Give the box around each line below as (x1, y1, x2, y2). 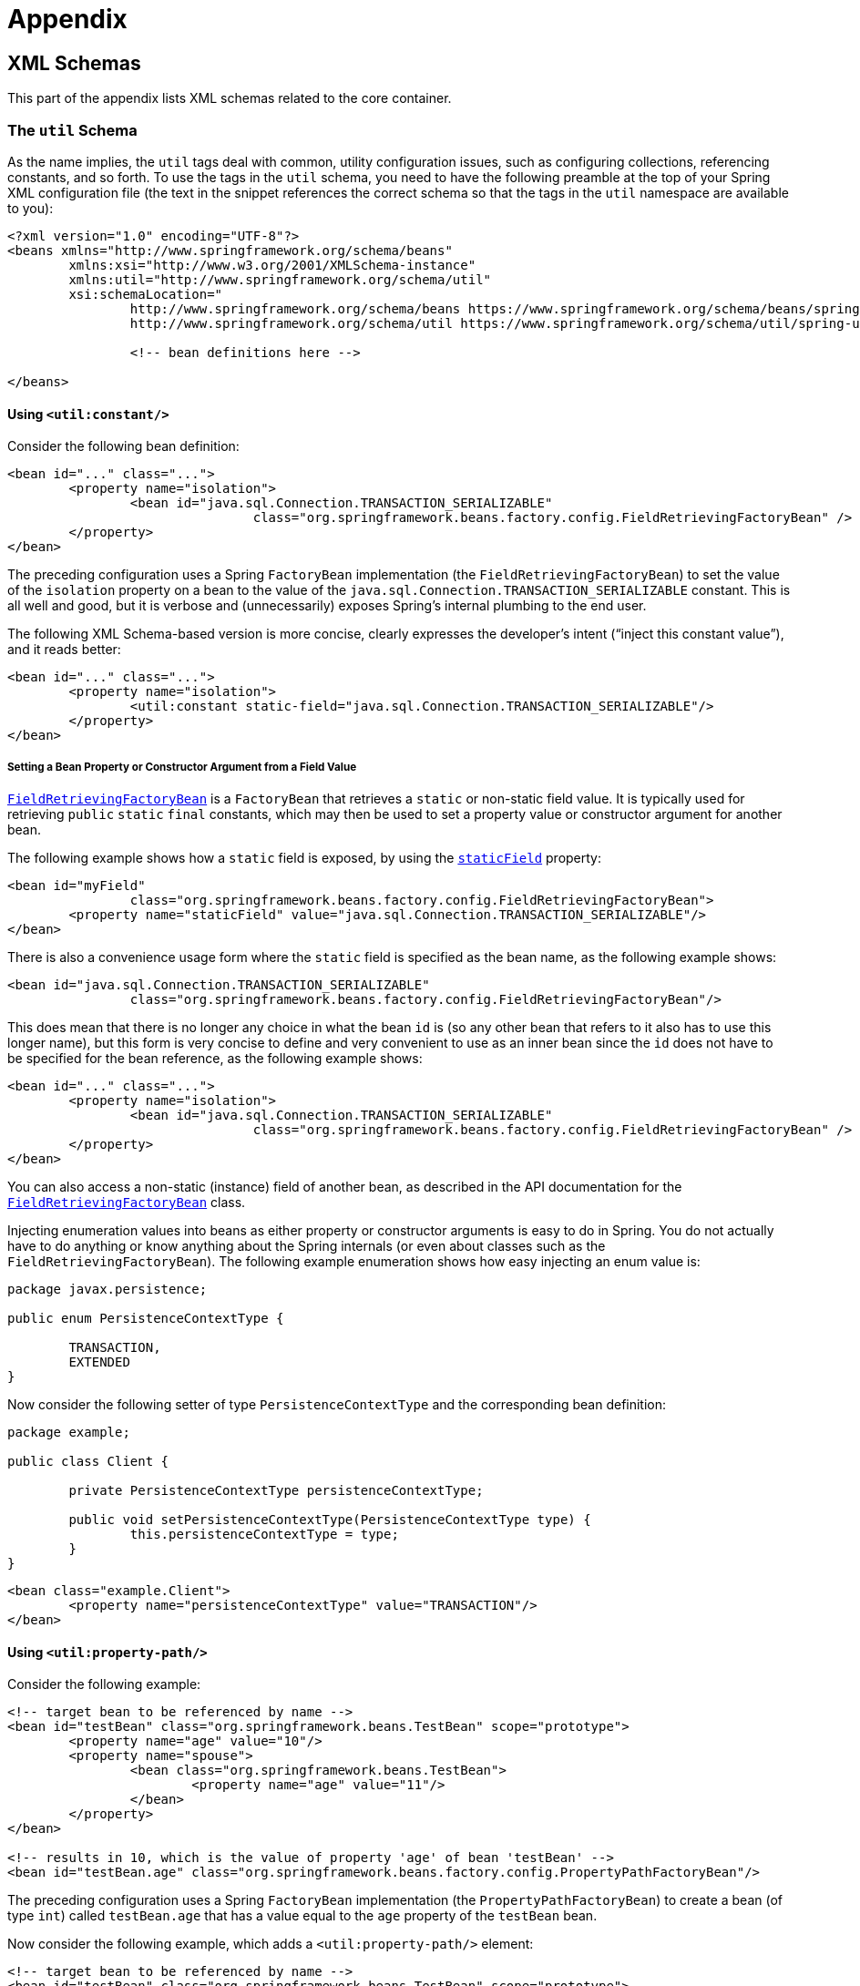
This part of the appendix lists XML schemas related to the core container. (7, 90, 452, 107)
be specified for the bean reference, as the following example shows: (7, 1049, 423, 1066)
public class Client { (7, 1453, 169, 1469)
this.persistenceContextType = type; (129, 1526, 399, 1541)
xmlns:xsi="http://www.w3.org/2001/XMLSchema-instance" (68, 257, 476, 272)
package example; (7, 1424, 130, 1439)
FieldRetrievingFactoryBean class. (7, 1193, 246, 1210)
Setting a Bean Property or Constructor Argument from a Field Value (7, 760, 357, 773)
